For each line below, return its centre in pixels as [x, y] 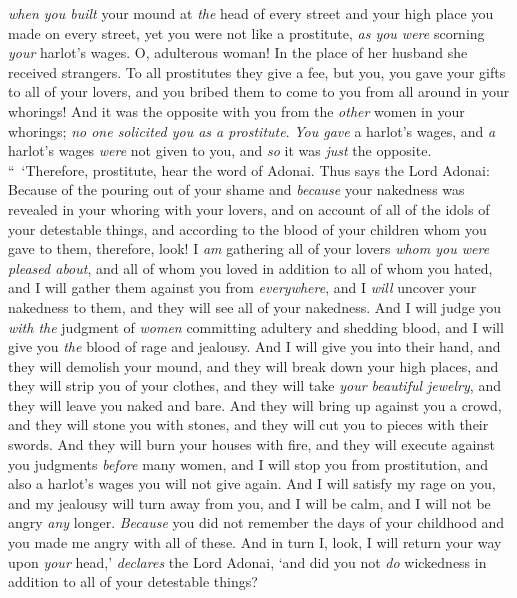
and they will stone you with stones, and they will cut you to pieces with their [248, 424]
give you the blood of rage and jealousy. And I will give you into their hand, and [254, 346]
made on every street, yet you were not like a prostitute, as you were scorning [246, 32]
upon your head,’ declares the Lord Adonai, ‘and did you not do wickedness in [247, 561]
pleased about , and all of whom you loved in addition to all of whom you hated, [250, 267]
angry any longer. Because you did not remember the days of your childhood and [256, 522]
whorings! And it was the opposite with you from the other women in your [236, 110]
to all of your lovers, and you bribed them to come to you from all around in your [259, 91]
